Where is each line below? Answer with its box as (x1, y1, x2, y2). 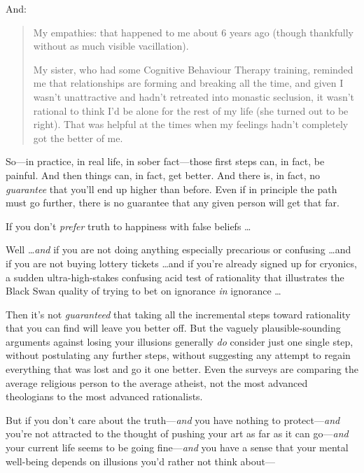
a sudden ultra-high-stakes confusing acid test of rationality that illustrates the (6, 269, 344, 284)
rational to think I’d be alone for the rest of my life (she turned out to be (33, 103, 349, 118)
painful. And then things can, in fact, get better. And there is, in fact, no (6, 167, 321, 182)
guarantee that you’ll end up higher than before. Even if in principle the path (6, 181, 337, 196)
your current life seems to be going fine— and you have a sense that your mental (6, 440, 349, 455)
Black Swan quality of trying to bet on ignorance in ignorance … (6, 283, 281, 298)
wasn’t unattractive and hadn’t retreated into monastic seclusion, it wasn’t (33, 89, 355, 104)
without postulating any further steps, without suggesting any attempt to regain (6, 348, 351, 362)
